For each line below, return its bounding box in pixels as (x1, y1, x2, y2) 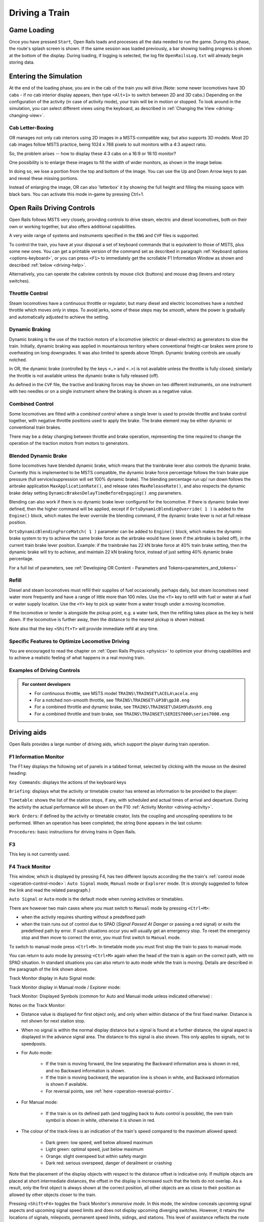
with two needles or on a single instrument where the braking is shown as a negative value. (9, 389, 193, 394)
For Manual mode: (21, 1099, 58, 1105)
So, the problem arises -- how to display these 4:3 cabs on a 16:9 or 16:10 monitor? (9, 151, 176, 156)
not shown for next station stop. (21, 1018, 86, 1024)
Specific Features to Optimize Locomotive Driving (9, 638, 130, 645)
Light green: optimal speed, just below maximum (45, 1146, 144, 1152)
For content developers (22, 681, 71, 687)
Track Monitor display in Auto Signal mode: (9, 975, 96, 981)
